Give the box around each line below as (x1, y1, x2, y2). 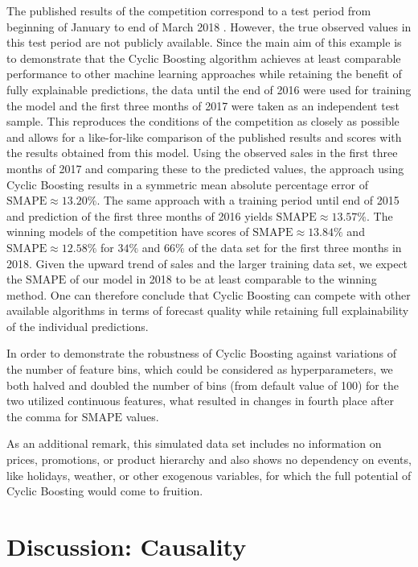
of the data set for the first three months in (188, 238, 402, 255)
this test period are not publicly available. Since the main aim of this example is (6, 34, 402, 51)
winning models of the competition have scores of (6, 223, 249, 240)
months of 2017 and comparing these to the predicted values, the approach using (6, 159, 404, 176)
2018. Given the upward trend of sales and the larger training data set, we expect (6, 255, 408, 271)
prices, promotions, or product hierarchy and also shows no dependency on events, (6, 451, 412, 468)
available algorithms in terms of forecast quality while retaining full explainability (6, 302, 409, 319)
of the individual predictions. (6, 317, 149, 334)
